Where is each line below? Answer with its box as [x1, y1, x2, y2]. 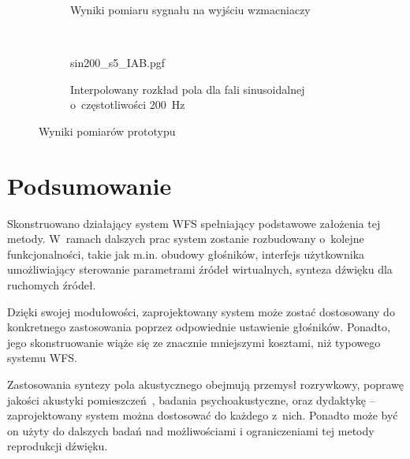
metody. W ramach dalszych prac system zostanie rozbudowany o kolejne [7, 230, 364, 247]
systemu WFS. [7, 349, 78, 366]
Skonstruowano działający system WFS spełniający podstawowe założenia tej [7, 215, 381, 231]
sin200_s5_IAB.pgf [70, 54, 166, 71]
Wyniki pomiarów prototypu [39, 122, 176, 139]
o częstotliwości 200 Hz [70, 96, 185, 113]
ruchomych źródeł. [7, 277, 96, 293]
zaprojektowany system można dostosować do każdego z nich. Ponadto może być [7, 407, 398, 424]
